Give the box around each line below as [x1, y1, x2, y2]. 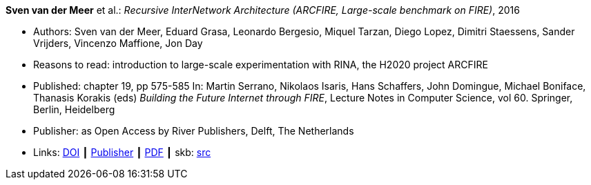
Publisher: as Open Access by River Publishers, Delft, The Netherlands [33, 125, 354, 137]
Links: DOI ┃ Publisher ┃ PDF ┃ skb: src [33, 146, 211, 158]
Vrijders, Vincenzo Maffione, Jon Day [33, 37, 203, 49]
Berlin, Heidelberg [33, 104, 115, 115]
